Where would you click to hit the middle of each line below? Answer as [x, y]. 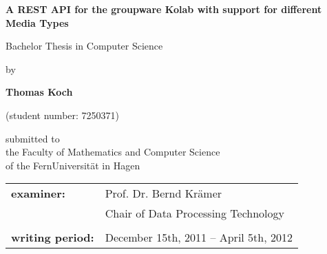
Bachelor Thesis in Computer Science [84, 46]
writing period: [53, 237]
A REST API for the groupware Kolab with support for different [164, 9]
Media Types [37, 22]
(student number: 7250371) [63, 115]
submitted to [33, 138]
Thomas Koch [39, 92]
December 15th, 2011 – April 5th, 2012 [199, 237]
